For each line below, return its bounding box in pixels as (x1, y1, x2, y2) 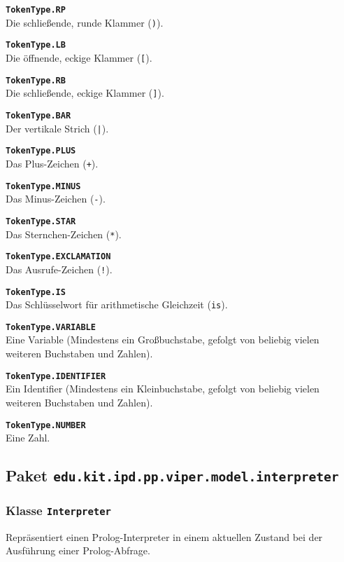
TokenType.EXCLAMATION (6, 252, 111, 262)
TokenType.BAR (6, 110, 71, 121)
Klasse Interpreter (6, 502, 111, 519)
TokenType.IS (6, 287, 66, 297)
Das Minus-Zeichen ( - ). (6, 191, 106, 206)
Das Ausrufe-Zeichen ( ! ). (6, 261, 113, 276)
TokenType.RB (6, 75, 66, 85)
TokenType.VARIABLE (6, 322, 96, 332)
